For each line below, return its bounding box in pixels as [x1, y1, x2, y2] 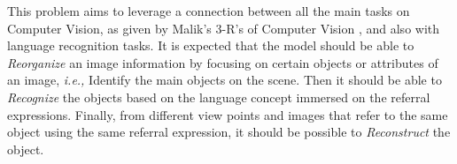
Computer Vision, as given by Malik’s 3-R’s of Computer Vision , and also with [7, 19, 440, 37]
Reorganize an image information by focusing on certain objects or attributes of [7, 53, 438, 71]
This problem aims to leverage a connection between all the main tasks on [7, 2, 410, 19]
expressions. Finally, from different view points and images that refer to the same [7, 105, 448, 123]
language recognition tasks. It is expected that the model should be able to [7, 36, 414, 55]
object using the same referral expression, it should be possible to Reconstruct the [7, 123, 451, 141]
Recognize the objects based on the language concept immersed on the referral [7, 87, 430, 106]
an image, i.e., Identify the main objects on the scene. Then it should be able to [7, 71, 442, 89]
